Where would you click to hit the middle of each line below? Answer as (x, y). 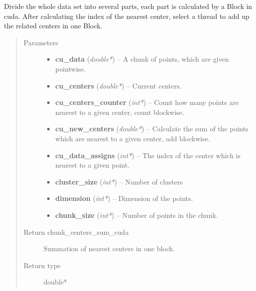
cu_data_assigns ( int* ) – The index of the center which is (148, 155)
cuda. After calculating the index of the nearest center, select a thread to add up (127, 16)
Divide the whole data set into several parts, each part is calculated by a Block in (128, 6)
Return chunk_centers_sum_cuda (76, 232)
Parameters (41, 42)
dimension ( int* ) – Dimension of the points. (124, 198)
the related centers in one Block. (53, 26)
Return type (42, 265)
